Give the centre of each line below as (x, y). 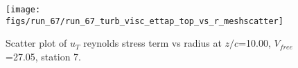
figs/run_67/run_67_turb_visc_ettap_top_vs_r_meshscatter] (144, 21)
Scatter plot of (36, 43)
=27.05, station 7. (43, 56)
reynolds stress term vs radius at (152, 43)
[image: (23, 10)
